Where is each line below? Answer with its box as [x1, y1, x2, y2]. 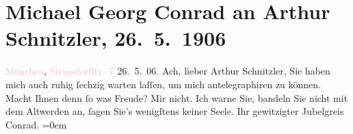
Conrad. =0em [5, 117, 67, 131]
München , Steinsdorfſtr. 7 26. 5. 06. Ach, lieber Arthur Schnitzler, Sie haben [5, 64, 330, 78]
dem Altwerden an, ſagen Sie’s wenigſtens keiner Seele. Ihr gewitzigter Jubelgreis [5, 104, 344, 118]
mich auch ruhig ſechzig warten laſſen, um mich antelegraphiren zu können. [5, 77, 322, 91]
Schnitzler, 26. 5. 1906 [5, 24, 226, 52]
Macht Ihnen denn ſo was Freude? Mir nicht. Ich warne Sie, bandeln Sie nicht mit [5, 90, 348, 105]
